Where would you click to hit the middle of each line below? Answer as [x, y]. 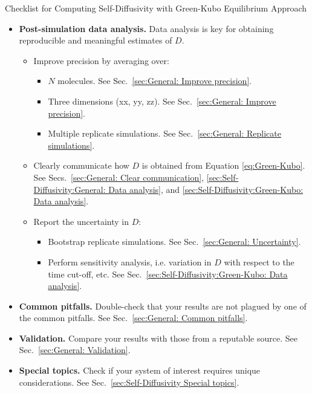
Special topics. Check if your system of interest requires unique [140, 370]
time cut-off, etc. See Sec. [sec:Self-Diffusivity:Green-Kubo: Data [168, 274]
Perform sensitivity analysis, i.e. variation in [130, 261]
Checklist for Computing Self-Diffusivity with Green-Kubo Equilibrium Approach [156, 8]
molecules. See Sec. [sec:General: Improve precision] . [155, 81]
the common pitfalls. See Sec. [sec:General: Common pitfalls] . [133, 318]
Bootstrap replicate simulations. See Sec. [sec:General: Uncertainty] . [174, 242]
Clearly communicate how [81, 165]
